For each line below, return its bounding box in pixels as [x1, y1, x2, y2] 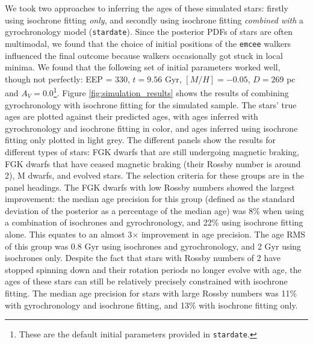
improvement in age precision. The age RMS [141, 228, 306, 241]
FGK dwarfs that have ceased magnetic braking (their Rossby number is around [5, 157, 301, 170]
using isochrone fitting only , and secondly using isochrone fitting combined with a [5, 13, 304, 26]
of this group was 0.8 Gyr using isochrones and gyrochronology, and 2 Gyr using [5, 239, 302, 252]
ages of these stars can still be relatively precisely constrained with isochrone [5, 275, 288, 287]
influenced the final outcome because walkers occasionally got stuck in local [5, 49, 283, 61]
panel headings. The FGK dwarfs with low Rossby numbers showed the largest [5, 180, 295, 193]
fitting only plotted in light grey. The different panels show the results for [5, 134, 276, 146]
